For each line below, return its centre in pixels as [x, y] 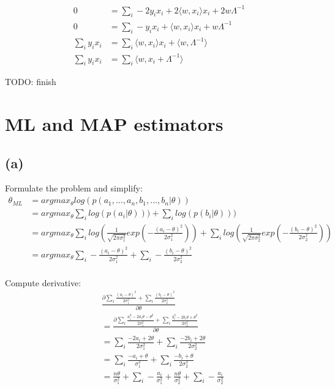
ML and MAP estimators [114, 124]
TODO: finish [31, 82]
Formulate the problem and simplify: [74, 188]
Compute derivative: [43, 282]
